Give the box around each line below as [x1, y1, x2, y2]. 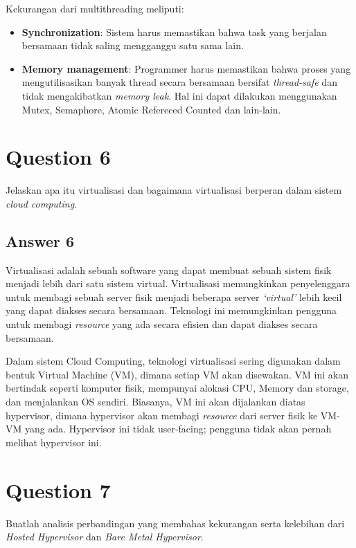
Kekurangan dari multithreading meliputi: [6, 1, 184, 15]
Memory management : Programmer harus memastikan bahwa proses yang [21, 61, 351, 75]
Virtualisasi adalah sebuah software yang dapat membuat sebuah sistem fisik [6, 262, 332, 277]
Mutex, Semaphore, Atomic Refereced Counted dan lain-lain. [21, 102, 281, 116]
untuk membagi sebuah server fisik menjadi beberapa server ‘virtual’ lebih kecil [6, 289, 342, 304]
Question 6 [6, 143, 111, 171]
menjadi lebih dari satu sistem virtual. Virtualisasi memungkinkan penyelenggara [6, 276, 350, 291]
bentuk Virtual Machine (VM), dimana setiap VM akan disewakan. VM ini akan [6, 367, 348, 381]
